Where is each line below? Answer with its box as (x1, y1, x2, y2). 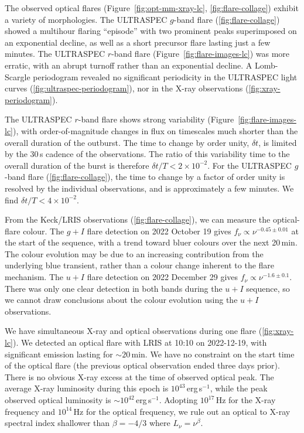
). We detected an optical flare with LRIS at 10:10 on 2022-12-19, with (13, 336, 267, 349)
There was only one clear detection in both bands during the (5, 282, 223, 294)
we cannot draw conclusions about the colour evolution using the (5, 294, 238, 306)
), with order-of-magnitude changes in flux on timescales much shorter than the (13, 124, 298, 137)
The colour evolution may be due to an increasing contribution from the (5, 247, 264, 260)
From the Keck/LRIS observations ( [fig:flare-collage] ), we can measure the (5, 213, 271, 226)
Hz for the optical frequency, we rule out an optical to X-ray (73, 405, 291, 417)
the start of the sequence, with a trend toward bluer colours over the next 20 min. (5, 236, 298, 248)
